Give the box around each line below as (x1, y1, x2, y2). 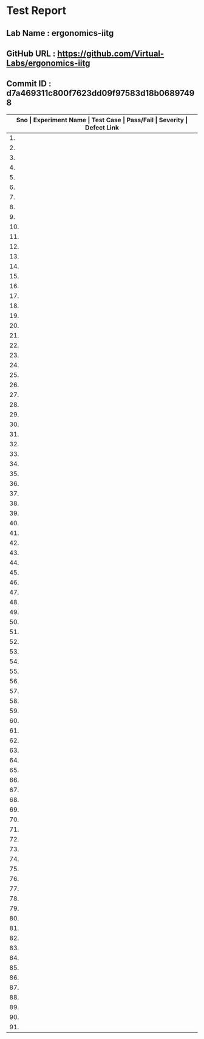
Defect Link (84, 123, 120, 131)
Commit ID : (6, 78, 52, 89)
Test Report (6, 4, 67, 18)
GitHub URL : (6, 48, 56, 58)
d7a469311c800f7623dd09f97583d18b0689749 (6, 88, 195, 98)
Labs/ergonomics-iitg (6, 58, 90, 68)
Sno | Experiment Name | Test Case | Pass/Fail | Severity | (16, 116, 188, 124)
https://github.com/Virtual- (57, 48, 165, 58)
